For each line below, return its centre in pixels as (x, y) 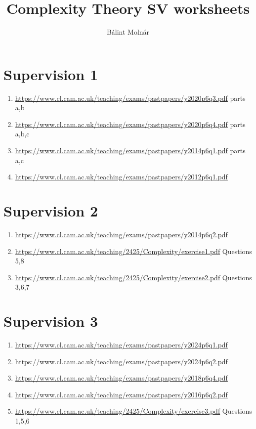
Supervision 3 (51, 321)
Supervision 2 (51, 211)
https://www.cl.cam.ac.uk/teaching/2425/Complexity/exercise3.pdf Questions (133, 411)
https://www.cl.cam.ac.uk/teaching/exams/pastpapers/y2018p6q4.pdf (121, 378)
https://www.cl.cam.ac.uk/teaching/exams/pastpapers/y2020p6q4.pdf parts (130, 124)
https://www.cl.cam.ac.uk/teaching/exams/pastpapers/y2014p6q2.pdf (121, 234)
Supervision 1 (51, 74)
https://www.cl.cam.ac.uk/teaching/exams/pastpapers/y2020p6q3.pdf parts (130, 98)
